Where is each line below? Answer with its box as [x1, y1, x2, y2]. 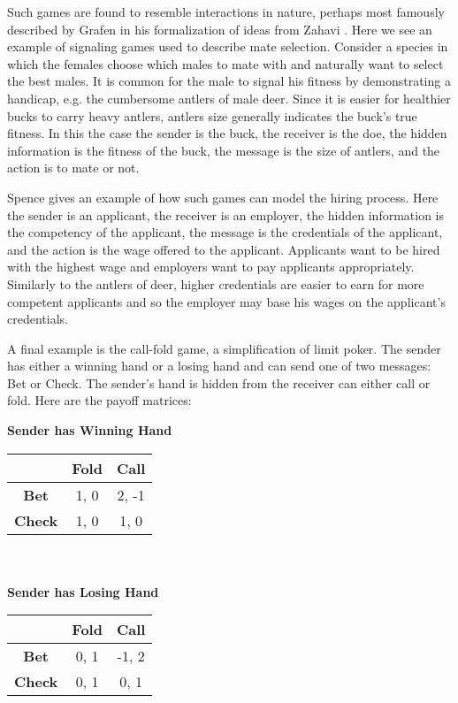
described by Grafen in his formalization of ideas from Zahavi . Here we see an [7, 19, 432, 38]
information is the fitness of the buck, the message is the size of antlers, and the [7, 141, 440, 159]
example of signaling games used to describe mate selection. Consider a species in [7, 37, 448, 56]
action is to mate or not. [7, 158, 140, 177]
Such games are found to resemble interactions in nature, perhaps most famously [7, 3, 445, 20]
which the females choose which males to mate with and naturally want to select [7, 54, 444, 73]
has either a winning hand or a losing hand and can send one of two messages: [7, 356, 431, 375]
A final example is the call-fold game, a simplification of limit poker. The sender [7, 339, 441, 357]
